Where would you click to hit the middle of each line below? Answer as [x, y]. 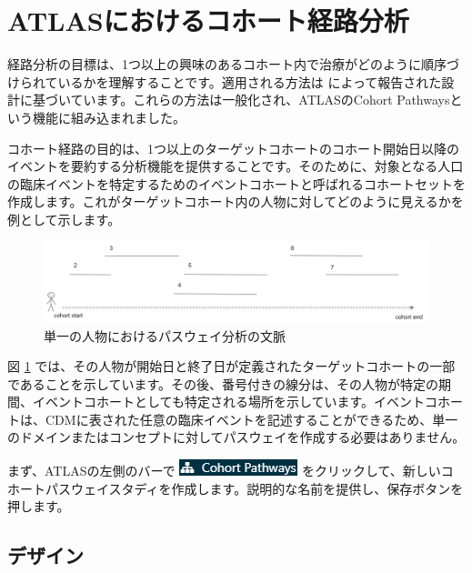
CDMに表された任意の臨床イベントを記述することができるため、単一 [251, 419]
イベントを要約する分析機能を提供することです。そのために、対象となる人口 [236, 166]
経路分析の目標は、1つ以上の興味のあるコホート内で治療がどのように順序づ [233, 64]
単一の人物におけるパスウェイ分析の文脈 [165, 335]
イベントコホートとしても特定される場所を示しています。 [203, 402]
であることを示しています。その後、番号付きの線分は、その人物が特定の [223, 383]
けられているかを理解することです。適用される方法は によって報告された [225, 81]
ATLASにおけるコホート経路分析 [208, 20]
